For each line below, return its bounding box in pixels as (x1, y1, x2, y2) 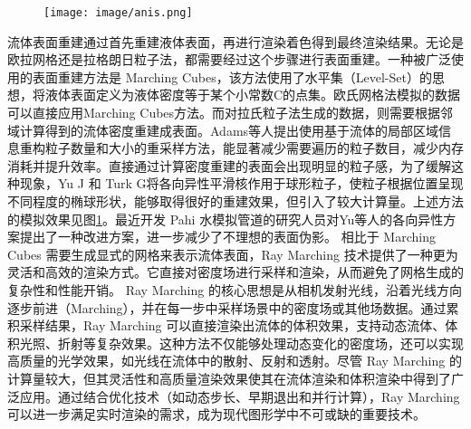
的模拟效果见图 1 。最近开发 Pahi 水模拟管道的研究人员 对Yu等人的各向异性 (7, 209, 444, 228)
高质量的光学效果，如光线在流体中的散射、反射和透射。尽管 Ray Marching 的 (7, 351, 462, 370)
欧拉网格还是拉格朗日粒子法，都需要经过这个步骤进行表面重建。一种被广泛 (7, 50, 451, 69)
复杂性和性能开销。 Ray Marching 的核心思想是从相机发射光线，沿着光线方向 (7, 280, 462, 299)
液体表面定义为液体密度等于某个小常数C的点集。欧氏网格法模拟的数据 (44, 85, 461, 104)
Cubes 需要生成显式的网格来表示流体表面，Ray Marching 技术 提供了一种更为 (7, 244, 458, 263)
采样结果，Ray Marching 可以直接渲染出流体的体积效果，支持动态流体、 (19, 316, 446, 335)
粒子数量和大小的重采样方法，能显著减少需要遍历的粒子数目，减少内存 (44, 138, 464, 157)
